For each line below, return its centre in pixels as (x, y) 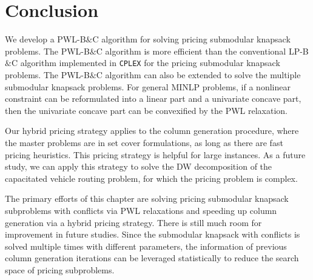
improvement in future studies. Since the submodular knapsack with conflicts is (153, 234)
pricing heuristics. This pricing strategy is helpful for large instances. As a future (155, 154)
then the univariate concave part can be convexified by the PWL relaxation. (146, 110)
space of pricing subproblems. (60, 269)
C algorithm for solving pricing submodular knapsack (191, 39)
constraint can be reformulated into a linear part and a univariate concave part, (153, 98)
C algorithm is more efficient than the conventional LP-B (202, 51)
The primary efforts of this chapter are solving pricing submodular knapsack (147, 198)
